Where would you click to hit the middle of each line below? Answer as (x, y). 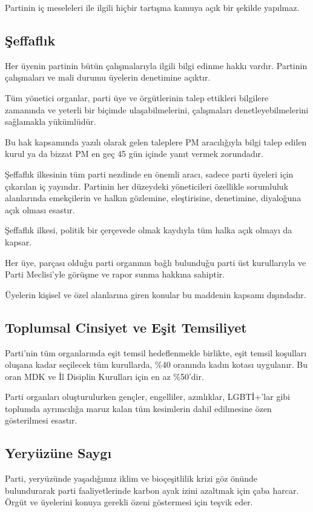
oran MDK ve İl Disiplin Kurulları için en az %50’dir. (104, 376)
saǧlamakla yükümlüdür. (51, 121)
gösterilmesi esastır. (41, 420)
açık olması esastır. (40, 209)
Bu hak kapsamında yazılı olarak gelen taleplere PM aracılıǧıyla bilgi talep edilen (156, 141)
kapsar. (18, 241)
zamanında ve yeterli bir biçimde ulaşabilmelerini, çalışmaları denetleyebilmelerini (157, 109)
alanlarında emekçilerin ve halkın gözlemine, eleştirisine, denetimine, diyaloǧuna (153, 198)
